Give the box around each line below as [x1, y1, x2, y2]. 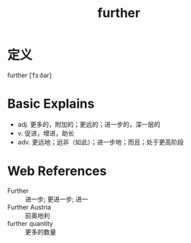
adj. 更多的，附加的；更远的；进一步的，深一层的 [17, 120, 161, 128]
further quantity [7, 219, 53, 227]
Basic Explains [7, 96, 95, 112]
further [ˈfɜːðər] [7, 71, 52, 79]
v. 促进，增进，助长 [17, 129, 75, 137]
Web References [7, 163, 108, 179]
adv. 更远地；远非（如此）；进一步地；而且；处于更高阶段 [17, 137, 184, 146]
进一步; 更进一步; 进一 [25, 195, 88, 203]
